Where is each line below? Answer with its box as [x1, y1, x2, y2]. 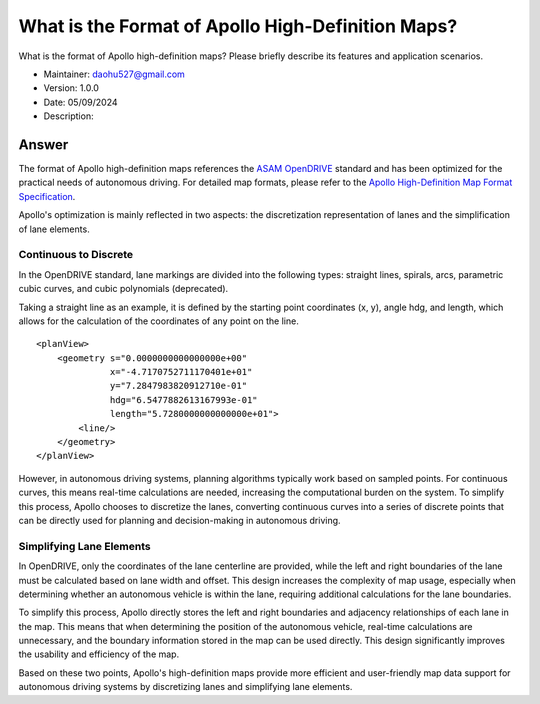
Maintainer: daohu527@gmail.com [43, 68, 185, 80]
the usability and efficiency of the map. [18, 648, 180, 660]
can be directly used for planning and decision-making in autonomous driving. [18, 514, 341, 526]
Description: [43, 110, 94, 122]
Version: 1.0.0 [43, 82, 100, 94]
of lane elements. [18, 223, 90, 235]
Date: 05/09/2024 [43, 96, 119, 108]
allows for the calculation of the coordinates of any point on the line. [18, 315, 299, 327]
